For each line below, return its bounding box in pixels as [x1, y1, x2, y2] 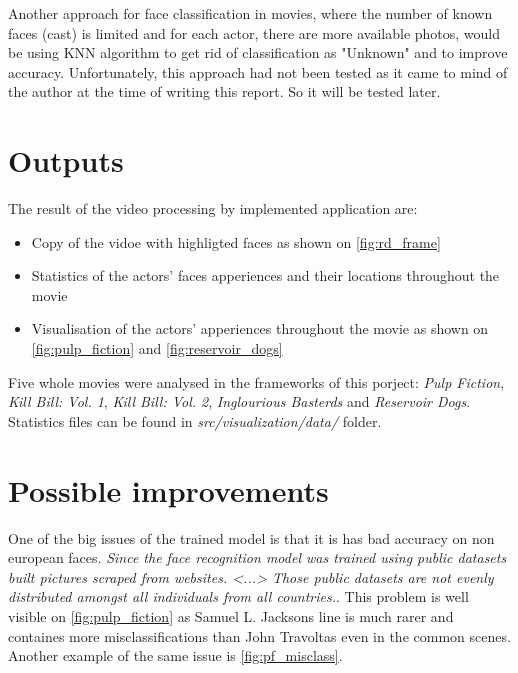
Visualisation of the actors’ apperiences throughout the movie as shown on [31, 318, 489, 339]
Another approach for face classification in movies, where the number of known [8, 3, 493, 23]
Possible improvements [8, 469, 329, 510]
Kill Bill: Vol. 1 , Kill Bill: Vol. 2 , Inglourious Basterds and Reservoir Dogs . [8, 391, 471, 412]
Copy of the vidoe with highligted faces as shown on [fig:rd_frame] [31, 231, 441, 252]
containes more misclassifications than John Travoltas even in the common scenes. [8, 625, 511, 646]
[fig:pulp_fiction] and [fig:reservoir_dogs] [31, 338, 283, 359]
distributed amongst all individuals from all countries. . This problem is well [8, 586, 469, 607]
